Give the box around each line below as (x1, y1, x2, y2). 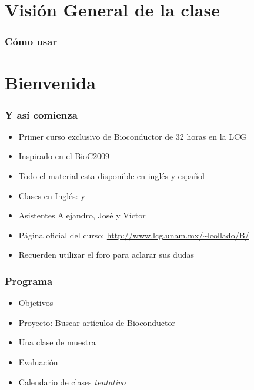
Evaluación (18, 355, 58, 368)
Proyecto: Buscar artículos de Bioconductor (18, 316, 175, 328)
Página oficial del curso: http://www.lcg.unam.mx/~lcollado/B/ (18, 228, 249, 241)
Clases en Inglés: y (18, 189, 85, 201)
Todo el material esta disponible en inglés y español (18, 170, 205, 181)
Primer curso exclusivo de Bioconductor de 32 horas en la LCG (18, 130, 247, 142)
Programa (5, 273, 53, 288)
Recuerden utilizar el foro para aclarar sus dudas (18, 248, 194, 261)
